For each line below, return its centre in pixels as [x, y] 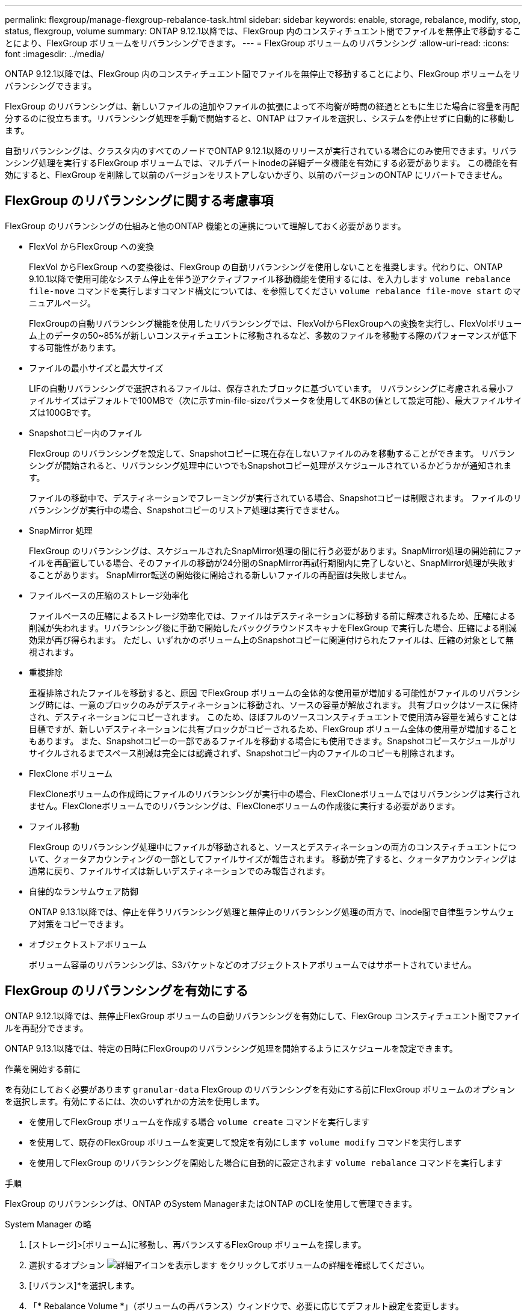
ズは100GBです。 [63, 412]
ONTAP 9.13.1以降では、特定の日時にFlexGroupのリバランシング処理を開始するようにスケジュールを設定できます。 [231, 1048]
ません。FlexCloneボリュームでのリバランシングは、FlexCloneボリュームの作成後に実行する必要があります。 [245, 806]
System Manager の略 [48, 1224]
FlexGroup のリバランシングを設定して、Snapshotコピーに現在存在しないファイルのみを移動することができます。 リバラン [272, 453]
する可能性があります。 [75, 347]
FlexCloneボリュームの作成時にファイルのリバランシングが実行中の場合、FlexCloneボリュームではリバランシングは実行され [275, 794]
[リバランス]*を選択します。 [84, 1285]
